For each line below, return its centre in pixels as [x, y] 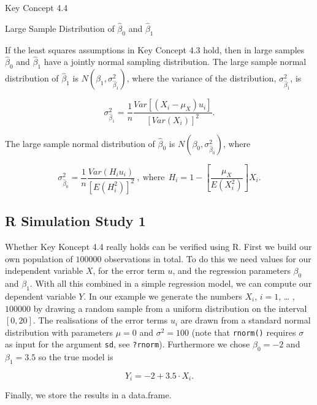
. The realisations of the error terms [100, 320]
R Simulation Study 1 [75, 221]
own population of [39, 258]
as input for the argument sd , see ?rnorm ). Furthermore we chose [128, 344]
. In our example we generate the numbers [163, 296]
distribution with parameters [59, 332]
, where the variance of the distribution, [201, 78]
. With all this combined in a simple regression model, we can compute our [171, 283]
